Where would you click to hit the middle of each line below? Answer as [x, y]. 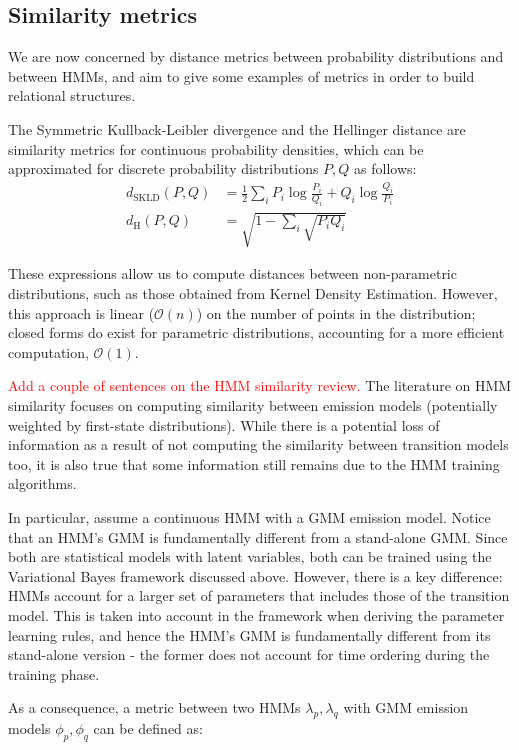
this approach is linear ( [81, 312]
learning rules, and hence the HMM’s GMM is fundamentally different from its [249, 634]
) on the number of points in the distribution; [336, 312]
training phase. [54, 673]
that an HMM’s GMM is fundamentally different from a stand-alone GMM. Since [258, 536]
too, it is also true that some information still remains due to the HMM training [254, 463]
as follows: [385, 168]
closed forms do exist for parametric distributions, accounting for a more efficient [256, 332]
